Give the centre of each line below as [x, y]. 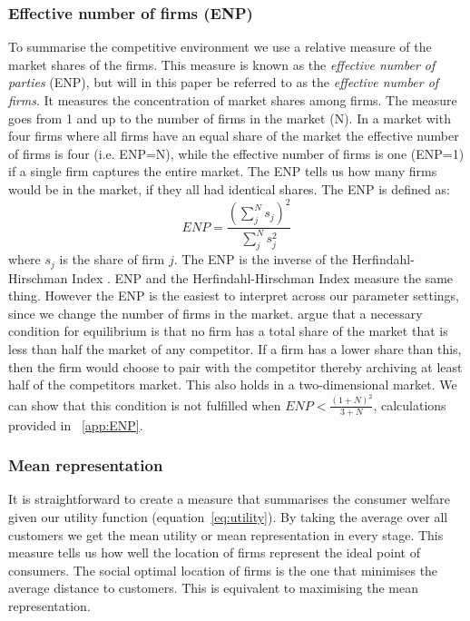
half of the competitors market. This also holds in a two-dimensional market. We [233, 384]
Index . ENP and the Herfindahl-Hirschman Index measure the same [263, 277]
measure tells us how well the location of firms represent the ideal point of [214, 552]
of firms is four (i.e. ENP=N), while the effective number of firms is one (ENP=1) [236, 153]
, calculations [410, 404]
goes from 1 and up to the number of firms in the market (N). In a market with [230, 118]
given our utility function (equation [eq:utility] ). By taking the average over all [228, 516]
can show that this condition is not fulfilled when [145, 404]
